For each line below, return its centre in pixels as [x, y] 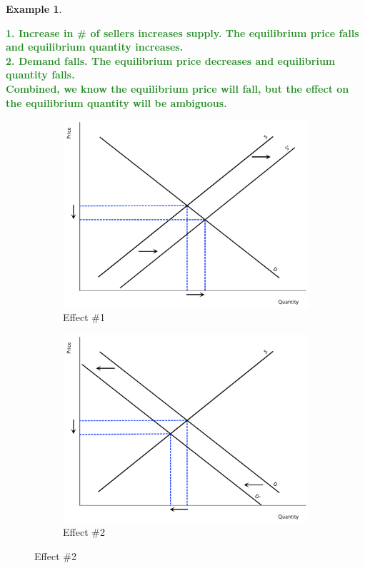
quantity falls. [40, 75]
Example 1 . [34, 9]
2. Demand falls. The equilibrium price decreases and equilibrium [171, 60]
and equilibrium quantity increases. [95, 47]
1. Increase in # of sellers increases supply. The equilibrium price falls [182, 32]
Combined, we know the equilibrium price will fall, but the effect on [177, 88]
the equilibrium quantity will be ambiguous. [116, 102]
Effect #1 [84, 317]
